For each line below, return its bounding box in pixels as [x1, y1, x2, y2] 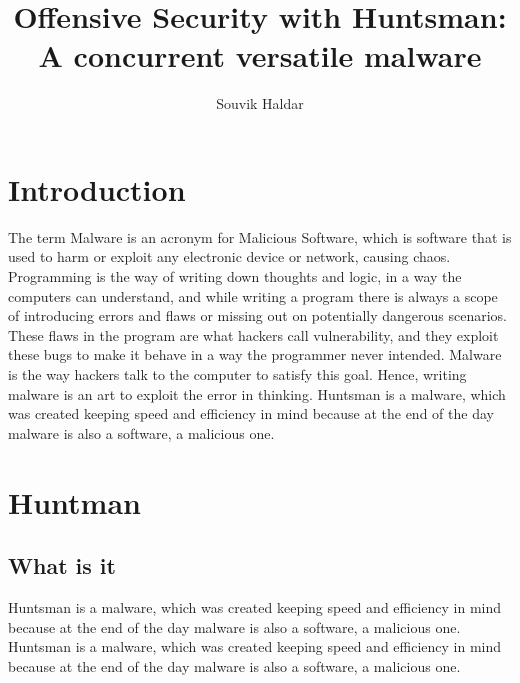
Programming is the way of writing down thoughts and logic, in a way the [8, 266, 462, 287]
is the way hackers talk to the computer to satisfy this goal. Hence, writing [8, 364, 467, 384]
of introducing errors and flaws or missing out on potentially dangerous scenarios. [8, 305, 508, 326]
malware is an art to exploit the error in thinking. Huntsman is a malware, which [8, 383, 506, 404]
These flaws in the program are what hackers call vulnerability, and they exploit [8, 324, 499, 345]
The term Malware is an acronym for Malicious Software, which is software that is [8, 226, 512, 247]
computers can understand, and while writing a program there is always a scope [8, 285, 498, 306]
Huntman [8, 481, 141, 522]
